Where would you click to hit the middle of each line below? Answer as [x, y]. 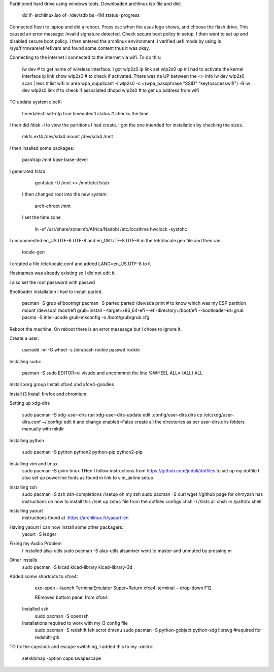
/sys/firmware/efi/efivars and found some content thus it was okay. [80, 48]
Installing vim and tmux [33, 463]
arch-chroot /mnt [53, 206]
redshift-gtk [47, 637]
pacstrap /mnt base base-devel [55, 159]
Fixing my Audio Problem [36, 543]
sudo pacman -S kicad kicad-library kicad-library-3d [77, 567]
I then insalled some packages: [42, 148]
